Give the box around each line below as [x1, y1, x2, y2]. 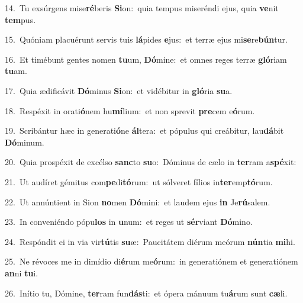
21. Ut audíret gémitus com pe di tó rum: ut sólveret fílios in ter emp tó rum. [5, 175, 273, 188]
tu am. [5, 65, 27, 77]
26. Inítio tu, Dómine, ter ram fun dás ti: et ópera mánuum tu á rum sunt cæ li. [5, 286, 288, 299]
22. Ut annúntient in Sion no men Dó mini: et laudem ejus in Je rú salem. [5, 195, 270, 208]
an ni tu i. [5, 266, 38, 279]
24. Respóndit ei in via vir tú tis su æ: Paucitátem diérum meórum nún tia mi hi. [5, 235, 295, 247]
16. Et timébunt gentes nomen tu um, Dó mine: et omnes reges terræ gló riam [5, 53, 287, 65]
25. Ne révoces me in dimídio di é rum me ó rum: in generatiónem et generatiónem [5, 255, 298, 267]
